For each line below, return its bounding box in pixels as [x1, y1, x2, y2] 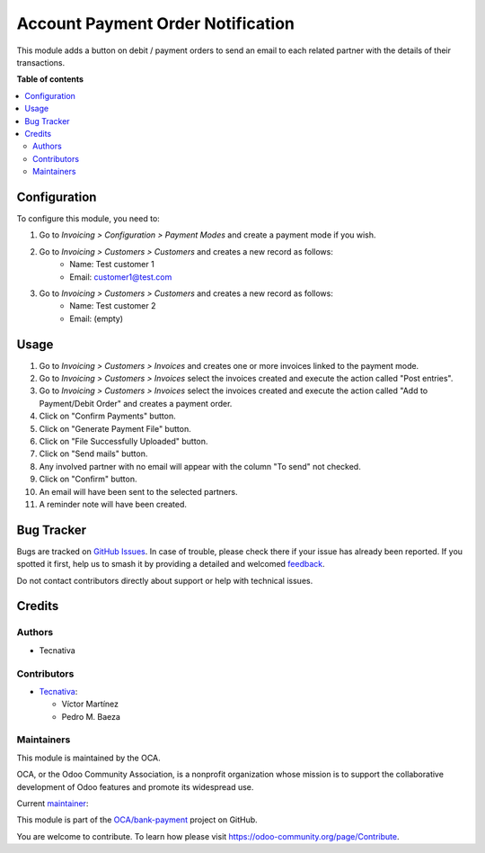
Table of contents [16, 74, 84, 85]
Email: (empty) [69, 313, 124, 324]
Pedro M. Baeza [61, 711, 121, 722]
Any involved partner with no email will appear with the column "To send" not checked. [39, 461, 361, 471]
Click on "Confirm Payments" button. [39, 410, 176, 422]
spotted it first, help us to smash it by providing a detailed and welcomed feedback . [16, 559, 325, 570]
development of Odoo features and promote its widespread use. [16, 781, 254, 792]
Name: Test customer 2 [69, 301, 156, 311]
